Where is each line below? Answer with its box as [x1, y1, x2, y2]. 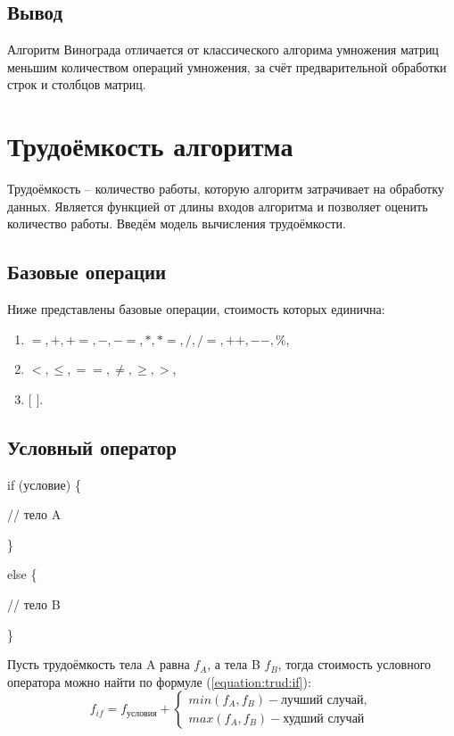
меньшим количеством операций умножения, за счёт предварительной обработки [7, 57, 447, 76]
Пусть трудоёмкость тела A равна [7, 655, 190, 674]
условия [127, 708, 157, 718]
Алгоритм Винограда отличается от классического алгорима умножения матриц [7, 40, 439, 59]
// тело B [7, 595, 61, 614]
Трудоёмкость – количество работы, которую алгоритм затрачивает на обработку [7, 179, 444, 198]
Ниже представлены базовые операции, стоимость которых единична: [7, 300, 385, 318]
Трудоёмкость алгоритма [7, 128, 293, 164]
